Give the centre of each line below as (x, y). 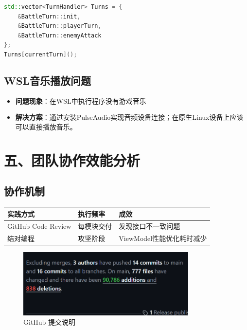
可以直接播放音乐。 (46, 126)
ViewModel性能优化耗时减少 (163, 238)
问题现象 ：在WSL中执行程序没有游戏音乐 (81, 101)
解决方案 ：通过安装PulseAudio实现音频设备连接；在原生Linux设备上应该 (129, 117)
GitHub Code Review (39, 226)
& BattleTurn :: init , (49, 16)
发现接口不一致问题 (150, 226)
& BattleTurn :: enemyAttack (60, 35)
